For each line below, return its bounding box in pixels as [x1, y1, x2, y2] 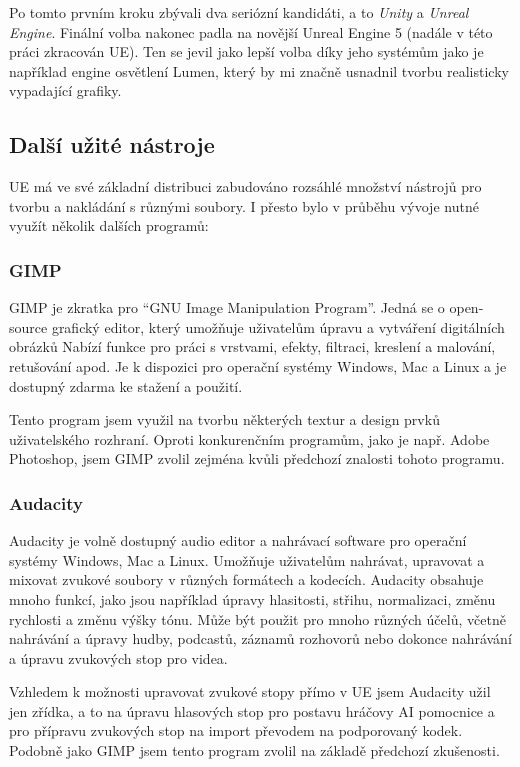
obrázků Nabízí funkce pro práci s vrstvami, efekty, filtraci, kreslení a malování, [9, 336, 496, 357]
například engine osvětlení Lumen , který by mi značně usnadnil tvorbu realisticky [9, 60, 509, 81]
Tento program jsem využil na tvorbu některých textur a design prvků [9, 409, 440, 430]
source [9, 316, 48, 337]
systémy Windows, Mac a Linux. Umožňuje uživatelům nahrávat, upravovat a [9, 549, 485, 570]
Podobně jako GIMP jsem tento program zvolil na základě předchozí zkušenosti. [9, 740, 500, 761]
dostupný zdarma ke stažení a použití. [9, 375, 243, 396]
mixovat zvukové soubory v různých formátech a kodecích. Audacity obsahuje [9, 569, 484, 590]
